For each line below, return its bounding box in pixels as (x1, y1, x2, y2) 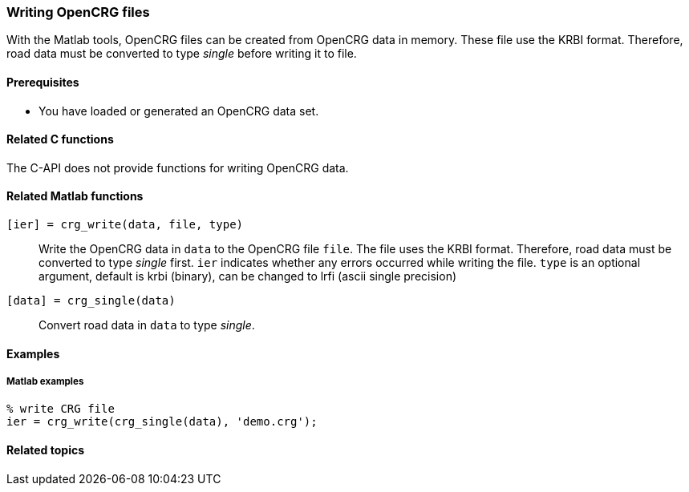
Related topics (6, 443, 85, 458)
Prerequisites (6, 75, 79, 89)
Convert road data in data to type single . (39, 318, 255, 333)
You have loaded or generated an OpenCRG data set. (39, 103, 319, 118)
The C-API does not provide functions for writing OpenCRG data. (6, 160, 349, 175)
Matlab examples (6, 376, 84, 388)
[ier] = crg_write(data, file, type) (6, 218, 244, 232)
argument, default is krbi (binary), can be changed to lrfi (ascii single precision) (39, 269, 457, 284)
